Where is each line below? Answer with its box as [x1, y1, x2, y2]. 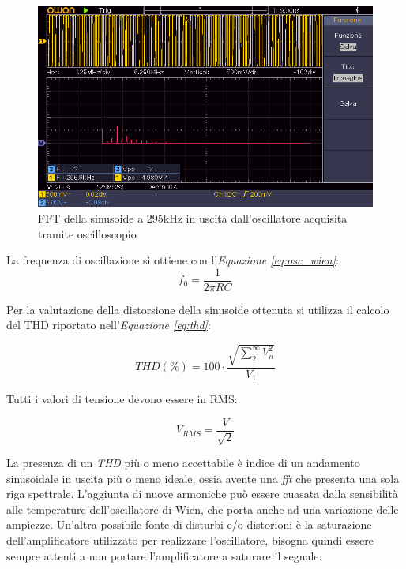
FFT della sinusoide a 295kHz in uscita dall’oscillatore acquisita [38, 209, 348, 226]
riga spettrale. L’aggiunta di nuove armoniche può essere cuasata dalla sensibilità [6, 485, 398, 502]
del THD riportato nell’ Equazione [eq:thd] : [6, 316, 211, 333]
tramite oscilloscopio [38, 225, 137, 241]
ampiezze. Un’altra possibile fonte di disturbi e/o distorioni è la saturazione [6, 516, 372, 533]
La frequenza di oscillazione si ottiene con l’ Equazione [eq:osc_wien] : [6, 252, 339, 268]
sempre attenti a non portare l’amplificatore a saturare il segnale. [6, 547, 322, 563]
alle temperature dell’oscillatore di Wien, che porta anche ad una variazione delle [6, 500, 399, 517]
